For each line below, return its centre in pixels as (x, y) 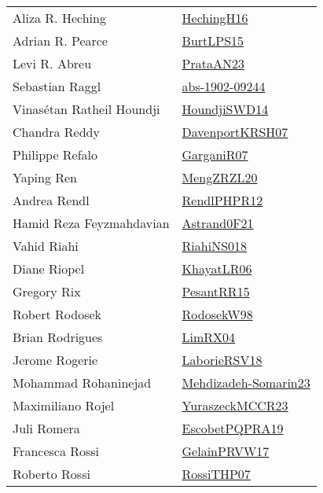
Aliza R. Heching (59, 18)
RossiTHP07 (216, 474)
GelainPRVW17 (226, 451)
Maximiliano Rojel (64, 405)
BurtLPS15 (213, 40)
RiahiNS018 (215, 246)
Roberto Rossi (51, 474)
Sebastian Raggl (57, 86)
